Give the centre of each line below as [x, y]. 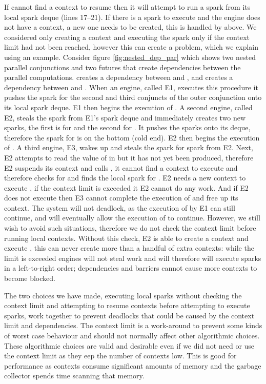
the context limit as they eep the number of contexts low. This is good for [120, 356]
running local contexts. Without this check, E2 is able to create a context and [126, 238]
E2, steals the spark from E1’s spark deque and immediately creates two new [125, 117]
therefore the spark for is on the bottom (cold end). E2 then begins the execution [132, 137]
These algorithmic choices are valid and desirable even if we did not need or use [129, 345]
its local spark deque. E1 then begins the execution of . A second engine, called [128, 107]
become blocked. [30, 278]
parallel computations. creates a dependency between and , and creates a [119, 77]
